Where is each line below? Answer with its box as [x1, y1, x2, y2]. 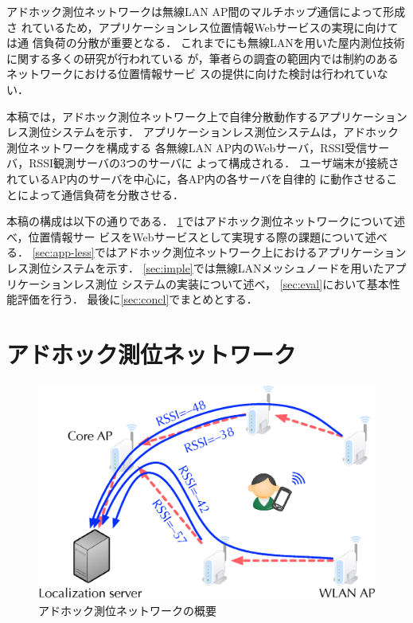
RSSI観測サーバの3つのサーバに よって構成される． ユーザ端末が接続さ [29, 155, 399, 171]
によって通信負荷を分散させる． [17, 186, 184, 202]
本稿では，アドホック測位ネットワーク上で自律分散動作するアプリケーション [6, 108, 407, 124]
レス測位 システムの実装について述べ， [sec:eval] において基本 [72, 275, 389, 292]
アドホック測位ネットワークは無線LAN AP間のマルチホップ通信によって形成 [6, 3, 406, 19]
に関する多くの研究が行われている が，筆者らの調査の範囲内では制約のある [6, 49, 399, 66]
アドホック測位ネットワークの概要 [38, 601, 216, 618]
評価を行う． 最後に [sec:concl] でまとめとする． [17, 291, 258, 308]
